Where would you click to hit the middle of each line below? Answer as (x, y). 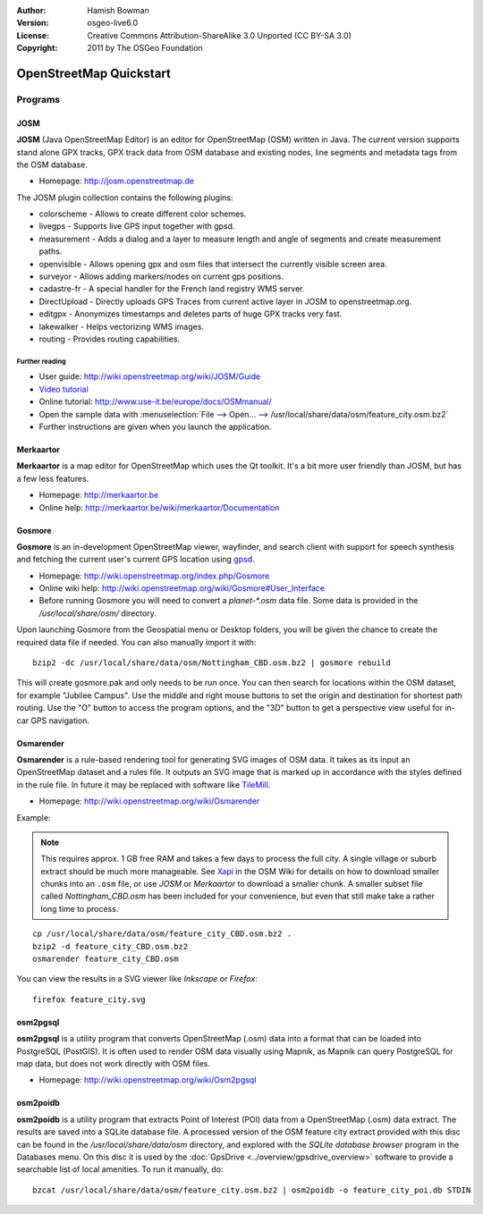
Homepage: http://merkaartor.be (99, 495)
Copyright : (37, 48)
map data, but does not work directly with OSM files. (113, 1063)
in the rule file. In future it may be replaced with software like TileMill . (144, 784)
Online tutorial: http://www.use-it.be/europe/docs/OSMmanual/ (155, 401)
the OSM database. (52, 164)
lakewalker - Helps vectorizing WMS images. (122, 326)
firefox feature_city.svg (89, 999)
